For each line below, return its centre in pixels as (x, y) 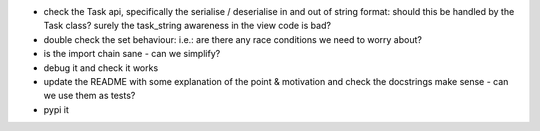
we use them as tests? (89, 96)
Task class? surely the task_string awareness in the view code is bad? (187, 26)
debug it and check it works (101, 67)
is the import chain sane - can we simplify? (132, 54)
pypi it (56, 109)
